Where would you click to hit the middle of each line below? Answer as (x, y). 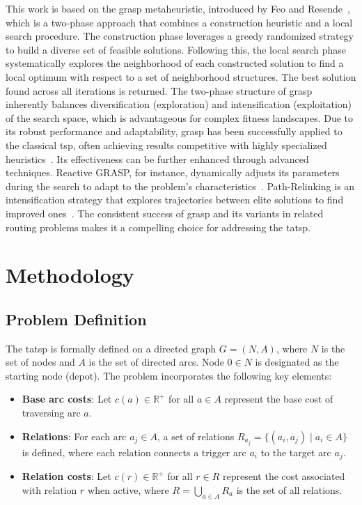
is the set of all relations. (289, 489)
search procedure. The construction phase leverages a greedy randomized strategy (180, 36)
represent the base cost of (279, 399)
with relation (49, 489)
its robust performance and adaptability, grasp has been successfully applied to (174, 131)
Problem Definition (76, 319)
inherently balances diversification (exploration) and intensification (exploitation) (179, 104)
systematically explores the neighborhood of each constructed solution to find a (175, 63)
